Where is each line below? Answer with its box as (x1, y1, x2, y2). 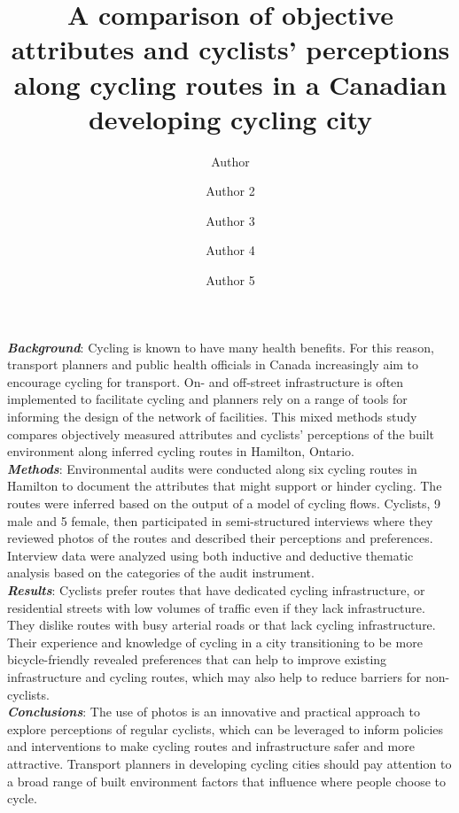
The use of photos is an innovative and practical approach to (89, 702, 420, 721)
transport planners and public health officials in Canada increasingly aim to (7, 355, 419, 374)
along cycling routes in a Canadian (13, 66, 447, 102)
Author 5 (206, 271, 255, 290)
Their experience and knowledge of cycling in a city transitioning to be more (7, 632, 423, 651)
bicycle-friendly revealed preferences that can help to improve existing (7, 650, 387, 669)
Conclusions (7, 702, 83, 721)
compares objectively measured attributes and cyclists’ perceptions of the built (7, 424, 435, 443)
